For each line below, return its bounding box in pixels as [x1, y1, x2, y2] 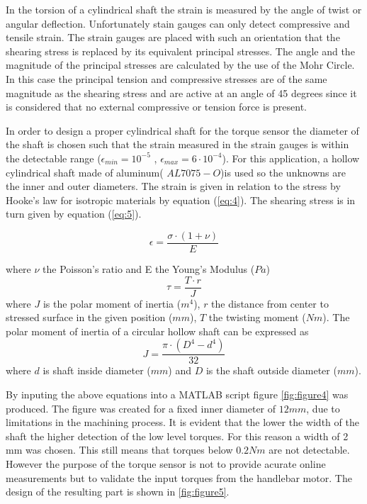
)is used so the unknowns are [220, 164, 346, 179]
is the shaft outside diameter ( [205, 363, 337, 378]
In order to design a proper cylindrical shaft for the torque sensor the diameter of [6, 123, 359, 138]
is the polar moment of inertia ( [43, 296, 181, 310]
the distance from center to [211, 296, 329, 310]
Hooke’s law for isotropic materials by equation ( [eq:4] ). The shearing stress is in [6, 192, 356, 207]
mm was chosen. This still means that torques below [6, 442, 233, 457]
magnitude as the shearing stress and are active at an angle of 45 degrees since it [6, 85, 357, 100]
